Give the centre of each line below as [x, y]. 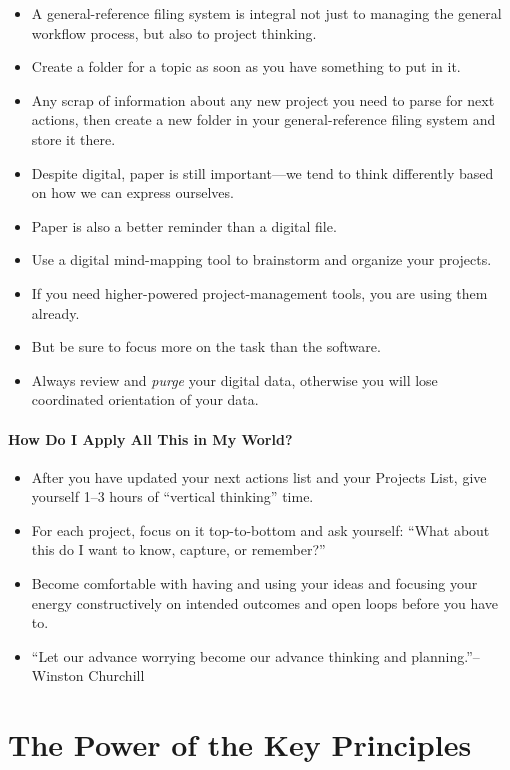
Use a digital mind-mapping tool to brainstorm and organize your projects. [261, 259]
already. [55, 312]
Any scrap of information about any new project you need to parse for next [263, 99]
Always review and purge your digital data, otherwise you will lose [234, 379]
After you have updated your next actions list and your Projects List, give [259, 476]
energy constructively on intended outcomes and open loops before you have [265, 602]
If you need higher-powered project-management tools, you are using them [259, 292]
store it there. [73, 138]
